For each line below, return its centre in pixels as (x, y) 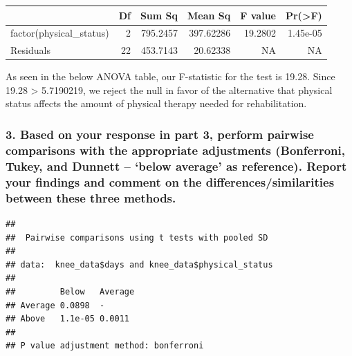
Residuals (30, 50)
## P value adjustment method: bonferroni (105, 346)
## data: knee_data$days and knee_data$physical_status (139, 264)
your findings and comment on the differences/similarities (170, 181)
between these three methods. (91, 197)
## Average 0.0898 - (55, 305)
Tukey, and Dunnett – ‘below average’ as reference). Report (176, 166)
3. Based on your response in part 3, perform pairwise (160, 134)
